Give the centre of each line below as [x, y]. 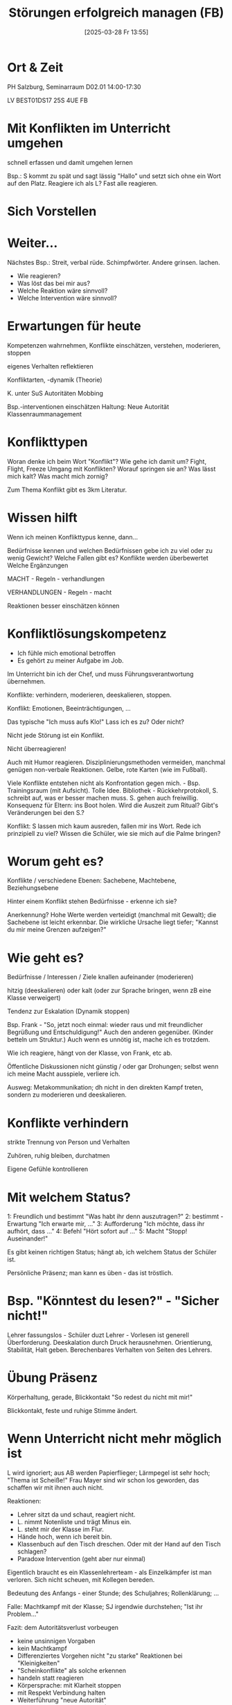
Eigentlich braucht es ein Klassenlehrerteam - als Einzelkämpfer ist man [109, 1572]
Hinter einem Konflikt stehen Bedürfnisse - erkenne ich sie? [92, 901]
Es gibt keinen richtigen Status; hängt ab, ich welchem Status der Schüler [112, 1252]
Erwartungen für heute [74, 326]
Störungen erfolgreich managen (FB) [116, 13]
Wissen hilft [42, 518]
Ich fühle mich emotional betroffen [66, 653]
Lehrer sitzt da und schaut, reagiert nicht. [76, 1514]
